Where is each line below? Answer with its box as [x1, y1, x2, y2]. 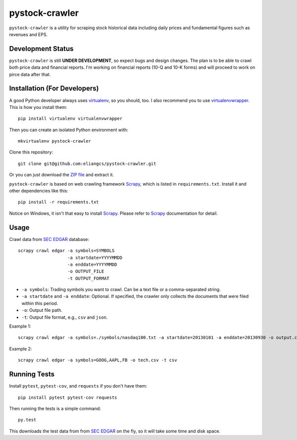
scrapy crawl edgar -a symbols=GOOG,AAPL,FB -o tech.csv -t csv [18, 357, 178, 363]
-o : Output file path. [21, 307, 63, 313]
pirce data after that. [9, 71, 51, 77]
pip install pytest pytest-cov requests [18, 394, 117, 400]
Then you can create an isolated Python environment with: [9, 127, 129, 133]
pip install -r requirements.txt [18, 199, 99, 205]
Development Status [9, 45, 74, 53]
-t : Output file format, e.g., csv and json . [21, 314, 108, 320]
